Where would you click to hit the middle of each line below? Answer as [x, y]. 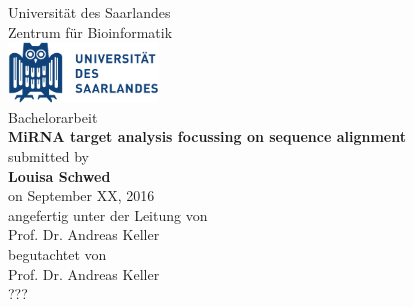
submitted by [48, 155]
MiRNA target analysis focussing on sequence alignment [207, 136]
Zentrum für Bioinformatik [90, 31]
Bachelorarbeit [53, 116]
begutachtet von [57, 253]
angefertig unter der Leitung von [108, 214]
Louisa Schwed [59, 175]
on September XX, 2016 [81, 195]
